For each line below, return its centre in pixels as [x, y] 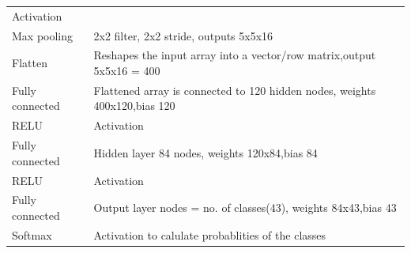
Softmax [32, 234]
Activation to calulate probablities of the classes [210, 234]
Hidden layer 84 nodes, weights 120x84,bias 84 [205, 152]
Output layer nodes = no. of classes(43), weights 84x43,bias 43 [245, 208]
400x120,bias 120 [134, 106]
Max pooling [43, 35]
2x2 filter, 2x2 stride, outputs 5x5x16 [183, 35]
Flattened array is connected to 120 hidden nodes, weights [235, 90]
